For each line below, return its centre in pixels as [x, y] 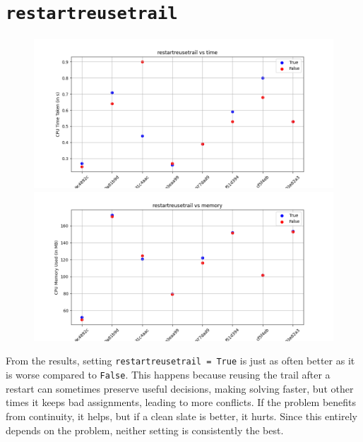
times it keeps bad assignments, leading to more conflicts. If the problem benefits [181, 402]
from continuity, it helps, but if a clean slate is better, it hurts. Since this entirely [181, 416]
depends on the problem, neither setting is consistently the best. [145, 430]
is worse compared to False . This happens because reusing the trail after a [168, 375]
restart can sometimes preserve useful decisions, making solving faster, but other [180, 388]
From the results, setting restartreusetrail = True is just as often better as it [180, 361]
